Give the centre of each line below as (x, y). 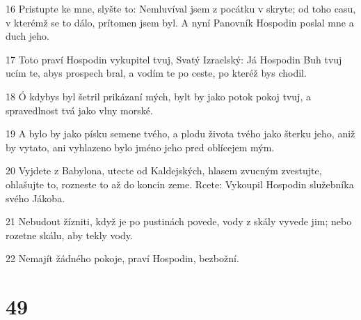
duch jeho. (28, 36)
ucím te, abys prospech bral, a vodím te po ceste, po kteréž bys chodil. (156, 73)
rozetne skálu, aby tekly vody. (69, 235)
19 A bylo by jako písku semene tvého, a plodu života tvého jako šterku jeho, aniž (180, 134)
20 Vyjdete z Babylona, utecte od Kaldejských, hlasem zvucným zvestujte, (164, 170)
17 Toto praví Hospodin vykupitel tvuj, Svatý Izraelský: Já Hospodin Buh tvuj (174, 59)
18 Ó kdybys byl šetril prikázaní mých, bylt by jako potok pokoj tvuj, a (158, 96)
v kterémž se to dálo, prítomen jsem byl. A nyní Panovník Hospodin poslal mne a (180, 22)
